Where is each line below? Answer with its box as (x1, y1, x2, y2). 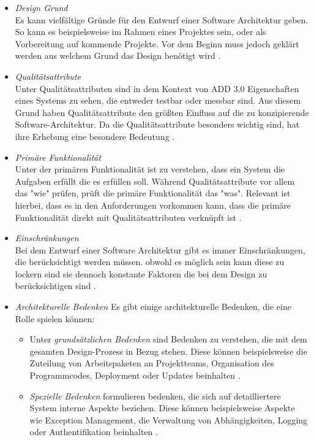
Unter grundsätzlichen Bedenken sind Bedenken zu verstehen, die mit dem (29, 333, 307, 345)
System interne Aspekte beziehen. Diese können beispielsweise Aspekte (29, 401, 295, 414)
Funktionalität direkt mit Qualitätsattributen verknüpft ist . (15, 210, 242, 223)
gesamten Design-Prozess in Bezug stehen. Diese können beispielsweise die (29, 344, 307, 357)
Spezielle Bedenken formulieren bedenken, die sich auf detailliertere (29, 389, 281, 402)
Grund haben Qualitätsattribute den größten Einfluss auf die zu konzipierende (15, 106, 309, 118)
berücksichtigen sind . (15, 279, 96, 292)
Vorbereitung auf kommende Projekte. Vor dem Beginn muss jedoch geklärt (15, 37, 299, 50)
